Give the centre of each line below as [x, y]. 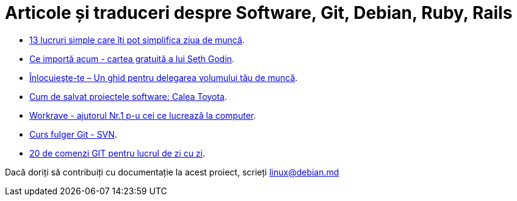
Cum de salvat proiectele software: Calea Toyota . [128, 96]
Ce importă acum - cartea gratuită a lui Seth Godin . [132, 58]
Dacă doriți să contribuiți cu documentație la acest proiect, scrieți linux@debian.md [172, 172]
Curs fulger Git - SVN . [73, 134]
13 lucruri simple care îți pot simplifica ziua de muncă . [137, 40]
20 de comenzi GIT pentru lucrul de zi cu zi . [117, 153]
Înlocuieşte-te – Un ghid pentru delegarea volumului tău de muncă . [164, 77]
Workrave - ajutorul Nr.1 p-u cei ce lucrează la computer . [143, 115]
